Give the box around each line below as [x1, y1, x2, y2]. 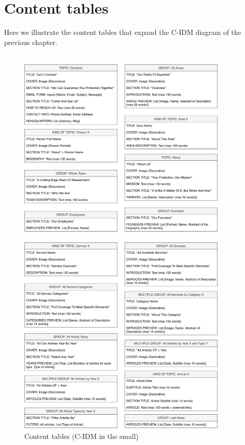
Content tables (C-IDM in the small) [24, 431, 139, 441]
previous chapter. [4, 36, 58, 47]
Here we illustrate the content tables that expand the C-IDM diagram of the [4, 27, 241, 37]
